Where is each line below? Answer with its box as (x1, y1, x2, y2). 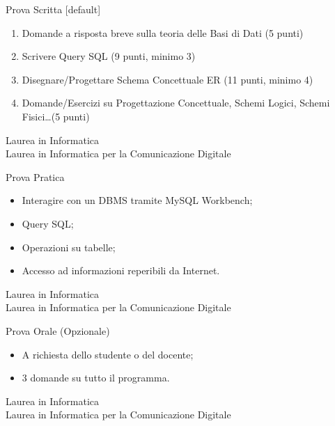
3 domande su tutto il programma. (22, 370, 170, 385)
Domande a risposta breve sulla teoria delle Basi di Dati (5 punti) (22, 25, 304, 40)
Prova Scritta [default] (6, 2, 101, 16)
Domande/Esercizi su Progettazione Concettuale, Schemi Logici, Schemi (22, 95, 330, 110)
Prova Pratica (6, 169, 65, 184)
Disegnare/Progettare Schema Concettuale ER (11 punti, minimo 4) (22, 72, 313, 86)
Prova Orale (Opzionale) (6, 323, 110, 338)
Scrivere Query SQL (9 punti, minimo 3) (22, 49, 196, 63)
